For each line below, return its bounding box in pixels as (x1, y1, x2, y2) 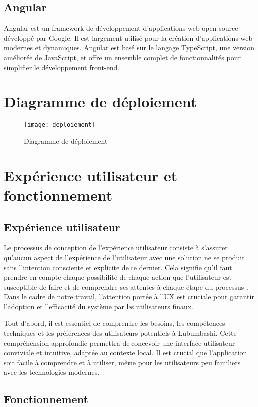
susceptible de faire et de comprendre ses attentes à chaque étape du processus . (4, 281, 248, 292)
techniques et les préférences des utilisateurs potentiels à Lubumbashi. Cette (4, 328, 237, 338)
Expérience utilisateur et (4, 165, 178, 185)
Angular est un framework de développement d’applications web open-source (4, 23, 238, 33)
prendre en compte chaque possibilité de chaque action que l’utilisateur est (4, 272, 232, 282)
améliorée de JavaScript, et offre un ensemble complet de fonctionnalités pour (4, 52, 241, 62)
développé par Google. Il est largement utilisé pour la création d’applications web (4, 32, 253, 43)
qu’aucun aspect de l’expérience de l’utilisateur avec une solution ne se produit (4, 252, 245, 262)
